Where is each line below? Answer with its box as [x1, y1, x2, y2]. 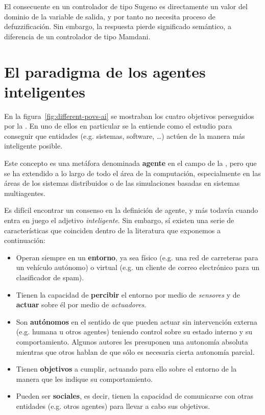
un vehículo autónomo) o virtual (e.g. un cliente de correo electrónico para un [16, 262, 260, 273]
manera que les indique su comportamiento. [16, 373, 153, 384]
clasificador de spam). [16, 272, 84, 282]
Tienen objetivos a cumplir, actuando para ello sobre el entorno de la [16, 363, 237, 374]
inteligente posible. [4, 140, 63, 151]
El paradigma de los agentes [4, 61, 206, 82]
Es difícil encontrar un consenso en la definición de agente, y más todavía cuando [4, 205, 258, 215]
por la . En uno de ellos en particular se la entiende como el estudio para [4, 120, 232, 131]
